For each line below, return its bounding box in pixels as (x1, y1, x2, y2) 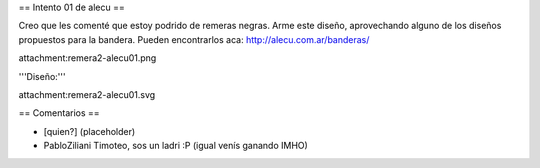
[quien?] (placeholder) (43, 125, 136, 137)
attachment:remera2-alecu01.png (18, 52, 157, 64)
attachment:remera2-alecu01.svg (18, 88, 156, 100)
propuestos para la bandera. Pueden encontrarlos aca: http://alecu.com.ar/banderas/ (18, 33, 370, 45)
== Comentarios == (18, 107, 100, 119)
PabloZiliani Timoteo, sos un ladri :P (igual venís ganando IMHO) (43, 140, 309, 152)
